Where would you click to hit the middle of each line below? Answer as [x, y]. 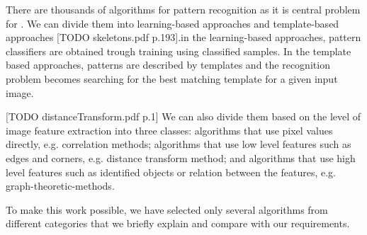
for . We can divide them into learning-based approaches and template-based [173, 23]
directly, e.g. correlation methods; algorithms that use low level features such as [179, 144]
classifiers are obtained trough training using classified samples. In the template [179, 51]
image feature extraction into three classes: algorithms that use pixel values [169, 130]
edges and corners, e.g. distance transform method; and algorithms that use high [181, 157]
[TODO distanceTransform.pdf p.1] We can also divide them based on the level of [183, 116]
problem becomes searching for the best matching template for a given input [172, 78]
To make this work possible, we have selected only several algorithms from [167, 209]
